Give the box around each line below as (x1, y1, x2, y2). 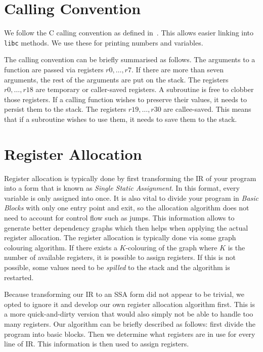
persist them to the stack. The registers (4, 104, 126, 114)
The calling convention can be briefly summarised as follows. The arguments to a (4, 54, 255, 65)
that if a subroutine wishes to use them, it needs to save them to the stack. (4, 113, 237, 124)
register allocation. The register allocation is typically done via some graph (4, 232, 236, 243)
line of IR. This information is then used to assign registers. (4, 338, 189, 349)
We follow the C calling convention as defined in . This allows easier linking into (4, 27, 254, 38)
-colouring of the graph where (125, 242, 217, 252)
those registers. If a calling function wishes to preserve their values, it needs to (4, 94, 247, 104)
